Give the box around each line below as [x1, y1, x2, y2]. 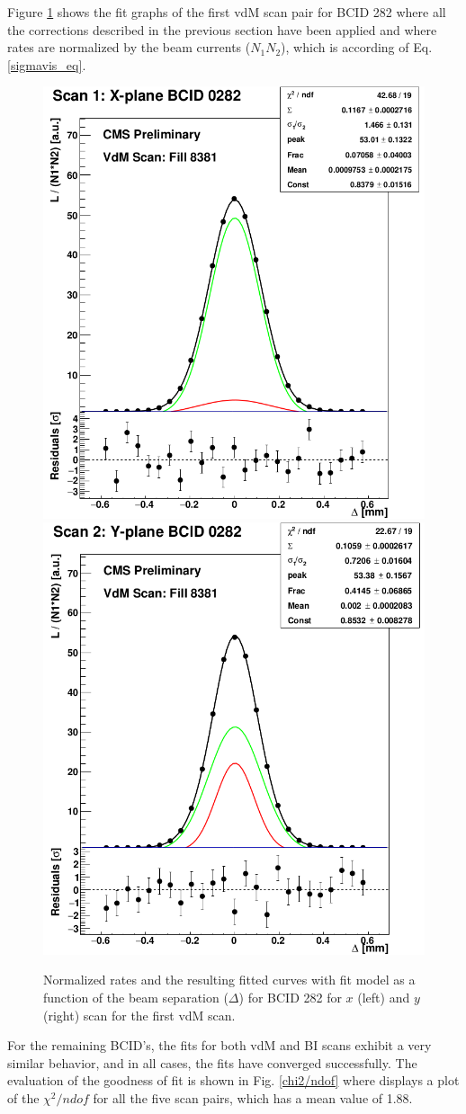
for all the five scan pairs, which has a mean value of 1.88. [93, 1088, 413, 1107]
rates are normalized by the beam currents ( [7, 38, 251, 57]
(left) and [357, 987, 410, 1006]
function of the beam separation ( [43, 987, 229, 1006]
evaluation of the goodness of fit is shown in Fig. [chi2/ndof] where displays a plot [7, 1071, 460, 1090]
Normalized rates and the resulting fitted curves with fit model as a [43, 970, 416, 989]
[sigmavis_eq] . [7, 55, 86, 74]
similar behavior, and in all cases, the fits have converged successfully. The [7, 1053, 417, 1072]
